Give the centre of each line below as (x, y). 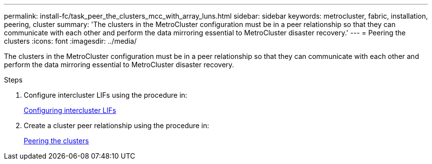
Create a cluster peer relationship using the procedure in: (117, 125)
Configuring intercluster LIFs (70, 110)
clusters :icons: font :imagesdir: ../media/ (70, 41)
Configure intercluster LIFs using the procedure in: (106, 95)
